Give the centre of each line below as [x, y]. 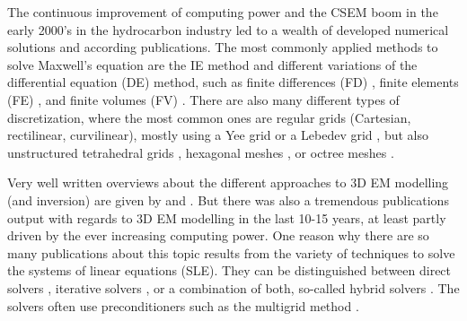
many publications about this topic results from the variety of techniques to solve [231, 252]
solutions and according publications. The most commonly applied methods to [223, 47]
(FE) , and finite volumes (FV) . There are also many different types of [203, 99]
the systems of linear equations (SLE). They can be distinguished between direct [229, 270]
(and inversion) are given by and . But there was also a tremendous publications [228, 200]
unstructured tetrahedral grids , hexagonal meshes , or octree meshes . [201, 152]
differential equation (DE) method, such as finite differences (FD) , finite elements [233, 82]
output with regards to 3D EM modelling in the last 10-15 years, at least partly [227, 217]
